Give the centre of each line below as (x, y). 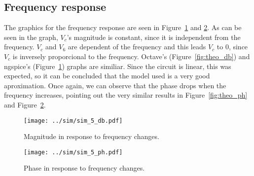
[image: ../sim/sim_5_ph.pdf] (73, 152)
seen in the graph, (31, 37)
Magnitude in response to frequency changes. (91, 136)
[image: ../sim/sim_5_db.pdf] (73, 121)
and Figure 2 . (25, 104)
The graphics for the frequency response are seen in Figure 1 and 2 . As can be (123, 27)
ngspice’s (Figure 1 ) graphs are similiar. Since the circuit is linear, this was (118, 66)
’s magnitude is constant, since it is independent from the (154, 37)
